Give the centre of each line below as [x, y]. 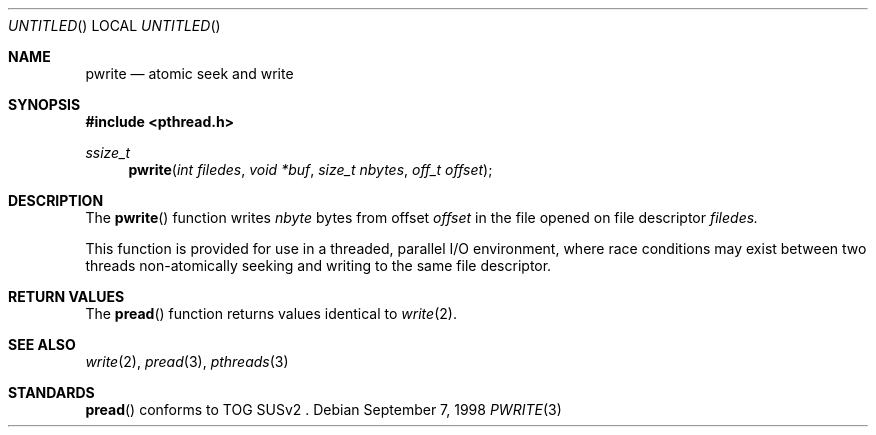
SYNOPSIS [44, 104]
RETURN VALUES [66, 296]
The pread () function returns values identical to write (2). [271, 313]
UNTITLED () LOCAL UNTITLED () [114, 25]
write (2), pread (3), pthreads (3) [187, 361]
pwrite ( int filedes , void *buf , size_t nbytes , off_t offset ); [310, 169]
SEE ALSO [42, 344]
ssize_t [108, 152]
